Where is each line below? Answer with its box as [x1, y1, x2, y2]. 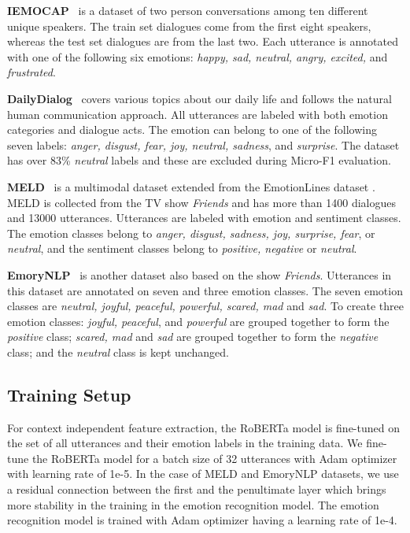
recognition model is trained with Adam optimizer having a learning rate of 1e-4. [7, 512, 397, 528]
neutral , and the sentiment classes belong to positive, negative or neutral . [7, 240, 357, 257]
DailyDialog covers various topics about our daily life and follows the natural [7, 90, 392, 106]
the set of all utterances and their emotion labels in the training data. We [7, 435, 363, 451]
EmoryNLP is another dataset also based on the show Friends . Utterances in [7, 266, 392, 283]
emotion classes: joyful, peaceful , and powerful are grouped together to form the [7, 313, 390, 329]
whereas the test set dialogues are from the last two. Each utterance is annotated [7, 33, 398, 50]
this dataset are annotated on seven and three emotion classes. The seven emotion [7, 282, 403, 298]
